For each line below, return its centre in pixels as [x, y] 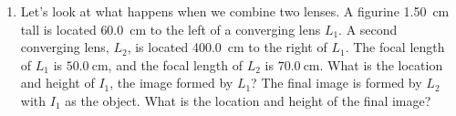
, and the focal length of [176, 64]
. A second [368, 29]
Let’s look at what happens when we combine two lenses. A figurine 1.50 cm [235, 11]
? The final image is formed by [337, 83]
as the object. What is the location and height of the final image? [248, 100]
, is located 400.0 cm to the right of [227, 47]
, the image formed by [171, 83]
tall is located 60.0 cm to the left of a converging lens [171, 29]
